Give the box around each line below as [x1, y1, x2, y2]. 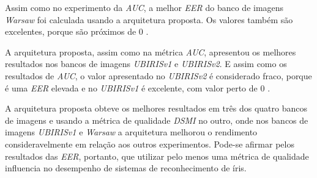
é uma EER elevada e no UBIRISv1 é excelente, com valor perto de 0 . [5, 81, 270, 94]
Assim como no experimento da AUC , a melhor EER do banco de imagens [5, 1, 284, 13]
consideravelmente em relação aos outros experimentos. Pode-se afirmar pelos [5, 137, 294, 150]
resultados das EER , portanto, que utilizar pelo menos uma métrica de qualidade [5, 149, 309, 162]
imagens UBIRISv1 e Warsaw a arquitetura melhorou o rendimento [5, 126, 258, 138]
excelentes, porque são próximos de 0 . [5, 25, 149, 38]
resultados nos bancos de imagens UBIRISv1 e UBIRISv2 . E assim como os [5, 57, 287, 70]
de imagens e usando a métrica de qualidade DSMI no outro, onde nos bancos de [5, 113, 308, 126]
